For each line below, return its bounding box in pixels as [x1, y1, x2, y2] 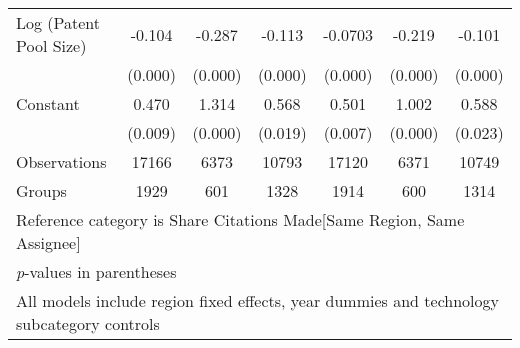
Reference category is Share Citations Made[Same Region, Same [16, 208, 465, 231]
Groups [16, 179, 67, 202]
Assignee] [16, 231, 81, 254]
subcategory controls [16, 312, 160, 335]
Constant [16, 92, 80, 115]
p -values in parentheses [16, 260, 177, 283]
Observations [16, 150, 107, 173]
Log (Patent [16, 11, 101, 34]
